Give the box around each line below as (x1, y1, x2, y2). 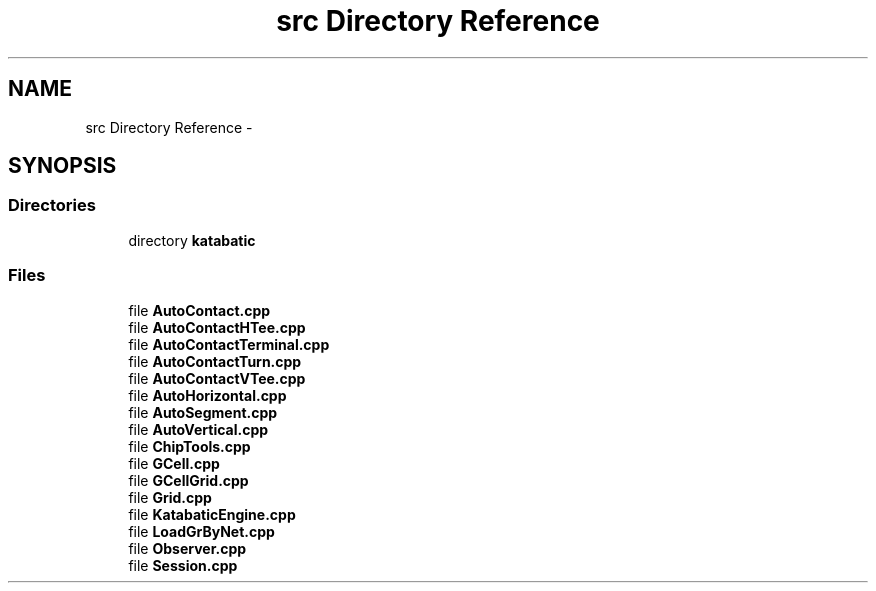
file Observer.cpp (128, 539, 247, 557)
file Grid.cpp (128, 488, 212, 506)
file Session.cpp (128, 556, 238, 574)
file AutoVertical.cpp (128, 420, 269, 438)
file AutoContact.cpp (128, 301, 271, 319)
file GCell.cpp (128, 454, 220, 472)
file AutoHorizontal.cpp (128, 386, 287, 404)
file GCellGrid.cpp (128, 471, 249, 489)
